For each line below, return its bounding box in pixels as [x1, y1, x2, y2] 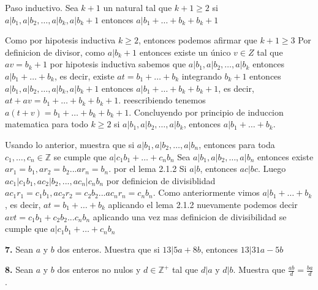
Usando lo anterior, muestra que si [5, 138, 135, 151]
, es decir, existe [54, 69, 115, 82]
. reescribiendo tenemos [118, 94, 206, 106]
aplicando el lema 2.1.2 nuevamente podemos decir [108, 198, 298, 210]
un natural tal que [103, 1, 172, 13]
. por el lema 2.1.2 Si [108, 162, 187, 175]
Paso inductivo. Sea [5, 1, 78, 13]
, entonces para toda [199, 138, 275, 151]
